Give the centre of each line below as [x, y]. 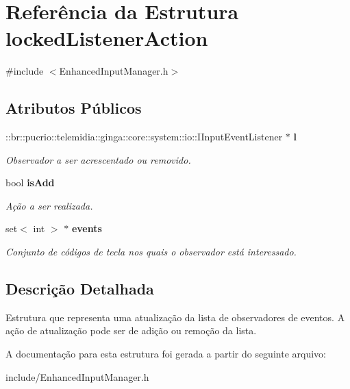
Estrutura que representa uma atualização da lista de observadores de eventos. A [175, 317]
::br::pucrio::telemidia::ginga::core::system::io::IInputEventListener [144, 137]
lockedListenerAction [107, 38]
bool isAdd [30, 183]
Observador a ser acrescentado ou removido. [98, 159]
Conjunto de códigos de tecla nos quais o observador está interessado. [151, 252]
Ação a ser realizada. [49, 205]
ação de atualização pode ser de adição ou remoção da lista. [131, 330]
